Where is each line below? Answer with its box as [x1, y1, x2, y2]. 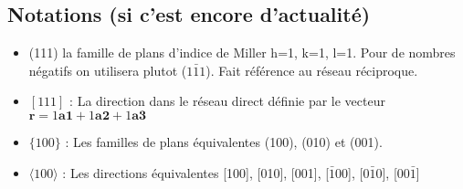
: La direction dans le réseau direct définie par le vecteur [69, 91, 385, 110]
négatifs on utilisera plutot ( [28, 60, 187, 79]
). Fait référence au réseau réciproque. [205, 60, 418, 79]
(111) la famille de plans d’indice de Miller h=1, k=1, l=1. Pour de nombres [28, 43, 456, 62]
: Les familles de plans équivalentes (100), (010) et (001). [65, 131, 383, 151]
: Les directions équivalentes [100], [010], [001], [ [62, 163, 330, 182]
